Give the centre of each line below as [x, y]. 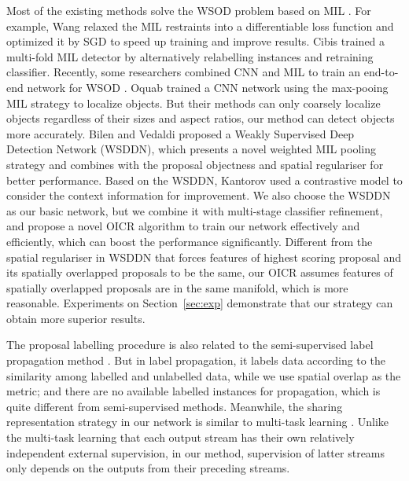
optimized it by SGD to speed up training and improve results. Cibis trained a [196, 41]
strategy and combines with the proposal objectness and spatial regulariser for [195, 164]
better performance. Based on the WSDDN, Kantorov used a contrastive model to [204, 180]
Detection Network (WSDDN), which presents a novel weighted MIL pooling [191, 149]
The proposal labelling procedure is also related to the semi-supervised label [190, 345]
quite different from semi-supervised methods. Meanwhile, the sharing [175, 406]
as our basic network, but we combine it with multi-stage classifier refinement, [195, 210]
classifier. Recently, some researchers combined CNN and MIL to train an [184, 72]
